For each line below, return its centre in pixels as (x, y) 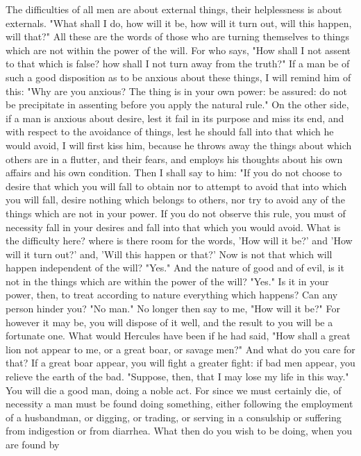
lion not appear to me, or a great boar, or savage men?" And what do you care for (180, 349)
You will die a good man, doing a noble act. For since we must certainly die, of (174, 390)
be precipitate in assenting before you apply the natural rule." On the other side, (177, 104)
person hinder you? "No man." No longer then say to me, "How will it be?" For (173, 309)
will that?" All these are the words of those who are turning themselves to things (178, 36)
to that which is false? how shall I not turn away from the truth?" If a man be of (178, 64)
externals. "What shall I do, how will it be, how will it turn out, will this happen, (179, 23)
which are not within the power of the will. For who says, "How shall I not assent (178, 50)
